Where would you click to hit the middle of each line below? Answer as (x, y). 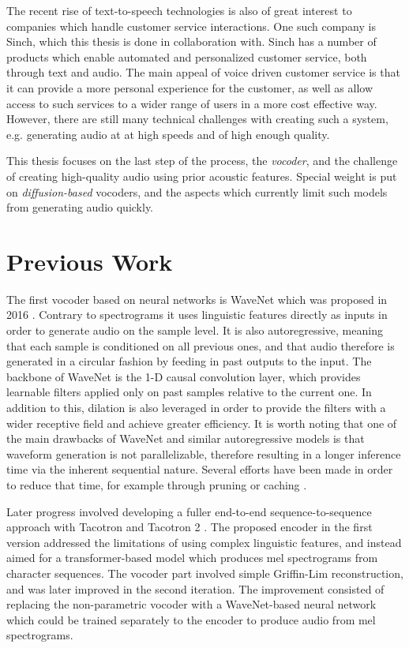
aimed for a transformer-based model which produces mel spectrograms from (192, 558)
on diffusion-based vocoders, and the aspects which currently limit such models (197, 191)
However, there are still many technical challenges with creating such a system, (197, 119)
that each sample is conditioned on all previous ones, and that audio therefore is (201, 345)
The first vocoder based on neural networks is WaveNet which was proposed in (197, 299)
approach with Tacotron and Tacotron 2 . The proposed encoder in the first (189, 527)
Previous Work (90, 261)
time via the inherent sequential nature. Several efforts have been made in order (200, 469)
